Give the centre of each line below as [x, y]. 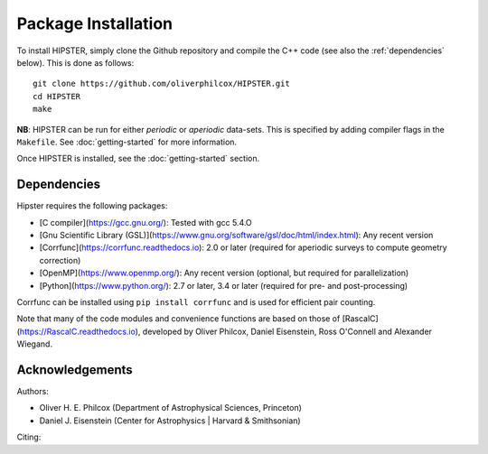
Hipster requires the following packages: [92, 206]
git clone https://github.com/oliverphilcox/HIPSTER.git [162, 84]
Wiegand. [35, 344]
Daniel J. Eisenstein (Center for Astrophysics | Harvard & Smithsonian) [170, 421]
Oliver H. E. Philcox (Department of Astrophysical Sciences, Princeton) [171, 408]
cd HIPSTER [57, 96]
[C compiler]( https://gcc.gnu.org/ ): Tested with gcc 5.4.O [145, 222]
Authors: [33, 391]
